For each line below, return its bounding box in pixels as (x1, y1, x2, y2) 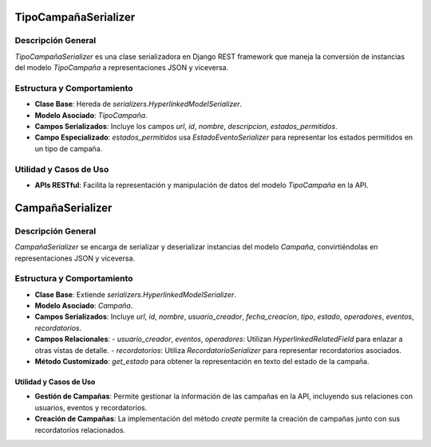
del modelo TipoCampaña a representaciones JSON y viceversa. (14, 63, 229, 73)
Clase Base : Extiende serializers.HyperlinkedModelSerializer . (34, 289, 237, 299)
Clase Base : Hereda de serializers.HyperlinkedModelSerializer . (34, 100, 243, 109)
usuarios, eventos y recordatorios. (34, 402, 148, 412)
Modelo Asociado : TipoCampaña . (34, 110, 148, 120)
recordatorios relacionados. (34, 425, 126, 434)
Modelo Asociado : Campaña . (34, 301, 133, 311)
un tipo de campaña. (34, 143, 103, 153)
